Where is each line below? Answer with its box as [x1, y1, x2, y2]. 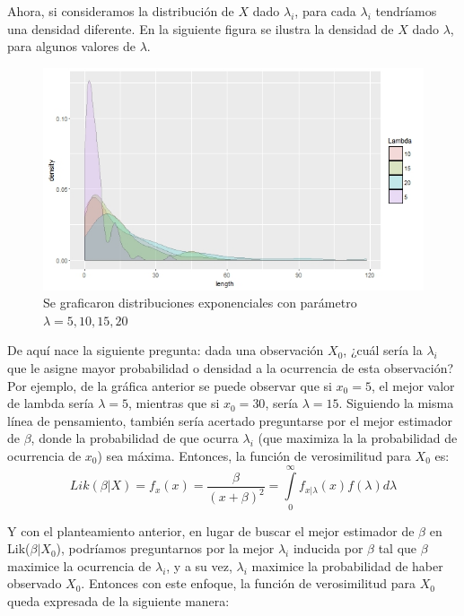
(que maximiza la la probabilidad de [258, 429, 458, 447]
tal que [378, 539, 417, 558]
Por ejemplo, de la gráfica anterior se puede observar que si [7, 376, 332, 395]
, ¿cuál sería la [343, 341, 423, 360]
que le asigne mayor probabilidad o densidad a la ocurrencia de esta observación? [7, 359, 454, 377]
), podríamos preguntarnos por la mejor [56, 539, 275, 558]
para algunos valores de [7, 37, 136, 56]
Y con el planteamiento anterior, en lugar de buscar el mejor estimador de [7, 521, 415, 540]
